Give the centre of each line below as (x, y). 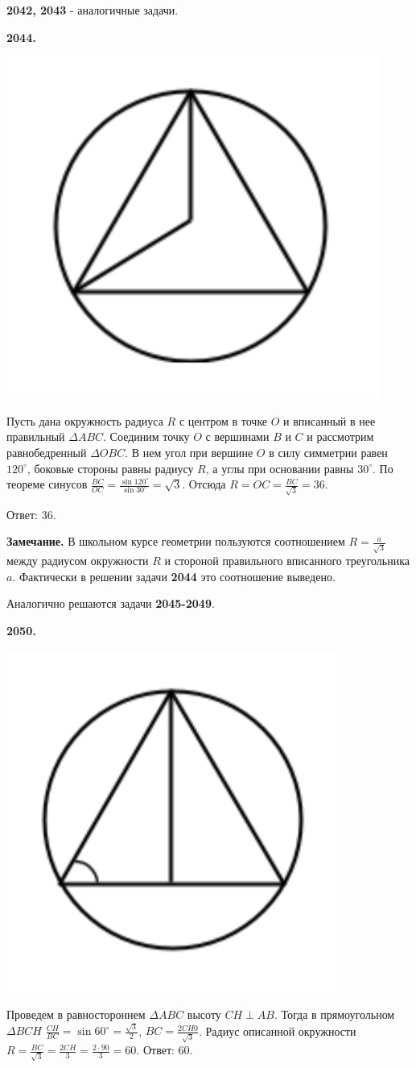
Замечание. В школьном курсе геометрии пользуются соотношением (176, 541)
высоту (204, 1014)
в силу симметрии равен (328, 452)
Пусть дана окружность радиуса (85, 420)
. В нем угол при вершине (189, 452)
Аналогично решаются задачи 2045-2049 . (111, 603)
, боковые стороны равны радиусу (110, 468)
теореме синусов (47, 484)
